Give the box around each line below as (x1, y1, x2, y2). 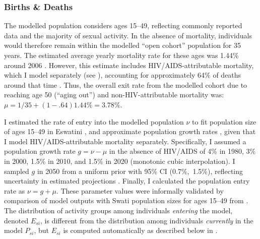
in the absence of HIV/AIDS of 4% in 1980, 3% (109, 146, 256, 156)
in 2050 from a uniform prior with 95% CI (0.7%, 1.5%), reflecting (37, 165, 243, 176)
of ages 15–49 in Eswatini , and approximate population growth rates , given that (4, 126, 256, 137)
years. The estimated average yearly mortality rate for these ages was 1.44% (4, 50, 239, 60)
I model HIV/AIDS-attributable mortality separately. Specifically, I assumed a (4, 136, 246, 146)
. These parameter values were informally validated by (56, 185, 224, 196)
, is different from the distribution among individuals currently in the (40, 215, 253, 225)
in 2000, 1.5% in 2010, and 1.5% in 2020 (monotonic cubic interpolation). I (4, 155, 235, 166)
